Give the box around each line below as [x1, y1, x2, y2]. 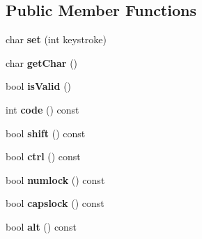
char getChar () [6, 55, 78, 70]
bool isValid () [6, 79, 72, 93]
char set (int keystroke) [6, 32, 107, 47]
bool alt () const [6, 219, 77, 233]
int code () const [6, 102, 79, 116]
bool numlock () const [6, 172, 105, 187]
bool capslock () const [6, 196, 104, 210]
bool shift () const [6, 125, 86, 140]
